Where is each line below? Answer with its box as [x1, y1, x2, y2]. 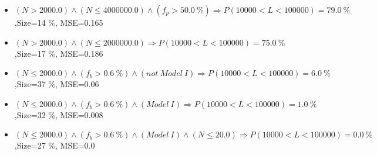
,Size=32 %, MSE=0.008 [14, 108, 103, 120]
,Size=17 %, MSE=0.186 [14, 47, 103, 59]
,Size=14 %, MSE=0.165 [14, 16, 103, 28]
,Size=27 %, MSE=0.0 [14, 139, 95, 151]
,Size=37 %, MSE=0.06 [14, 78, 99, 90]
